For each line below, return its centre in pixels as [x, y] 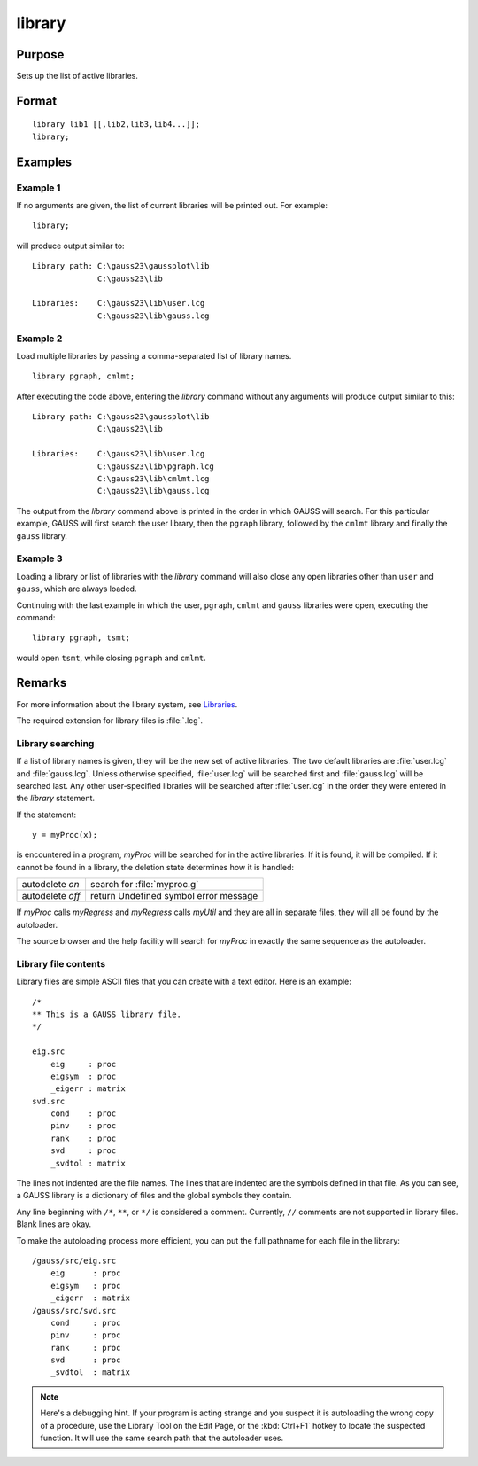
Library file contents [61, 963]
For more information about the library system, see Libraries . [127, 704]
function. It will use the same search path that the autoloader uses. [162, 1438]
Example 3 [39, 558]
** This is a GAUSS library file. [107, 1014]
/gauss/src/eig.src [74, 1260]
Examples [44, 162]
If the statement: [46, 815]
